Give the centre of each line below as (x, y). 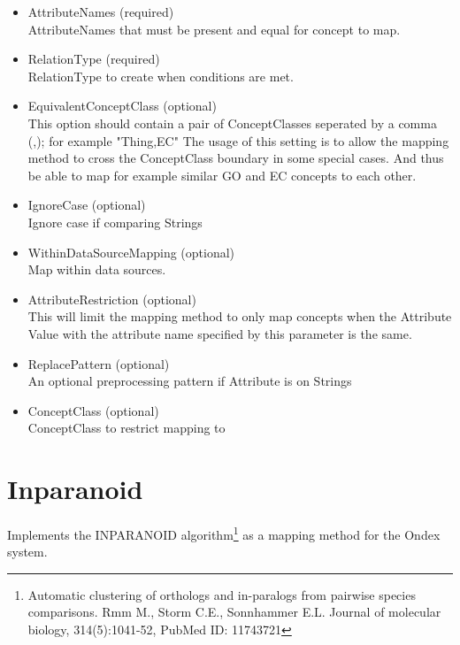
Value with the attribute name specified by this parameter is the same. (220, 333)
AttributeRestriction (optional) (112, 299)
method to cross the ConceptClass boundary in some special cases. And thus (236, 158)
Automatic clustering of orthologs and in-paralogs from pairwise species (222, 594)
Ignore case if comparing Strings (115, 222)
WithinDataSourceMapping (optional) (131, 252)
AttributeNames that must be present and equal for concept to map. (214, 29)
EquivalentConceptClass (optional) (122, 106)
